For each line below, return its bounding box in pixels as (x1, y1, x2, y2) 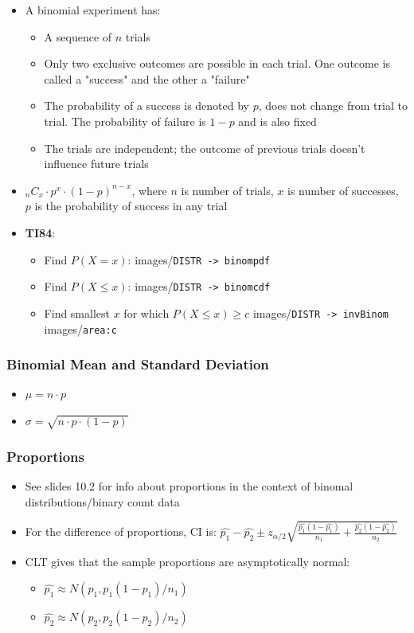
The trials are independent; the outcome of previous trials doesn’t (44, 139, 365, 156)
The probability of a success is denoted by (44, 97, 249, 114)
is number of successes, (287, 182, 399, 198)
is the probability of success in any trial (34, 197, 228, 214)
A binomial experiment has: (25, 2, 161, 18)
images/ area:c (44, 320, 117, 337)
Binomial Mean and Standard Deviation (6, 354, 269, 374)
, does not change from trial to (258, 97, 408, 114)
